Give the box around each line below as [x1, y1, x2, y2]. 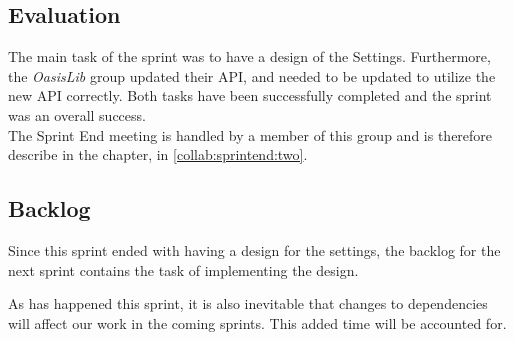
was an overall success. [8, 104, 146, 125]
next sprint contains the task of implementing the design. [8, 259, 359, 280]
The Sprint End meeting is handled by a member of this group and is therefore [8, 124, 493, 145]
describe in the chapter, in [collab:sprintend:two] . [8, 144, 308, 165]
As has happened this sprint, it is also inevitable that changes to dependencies [8, 293, 488, 314]
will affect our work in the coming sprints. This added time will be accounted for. [8, 312, 507, 333]
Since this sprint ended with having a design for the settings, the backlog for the [8, 239, 501, 260]
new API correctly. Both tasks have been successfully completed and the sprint [8, 85, 492, 106]
